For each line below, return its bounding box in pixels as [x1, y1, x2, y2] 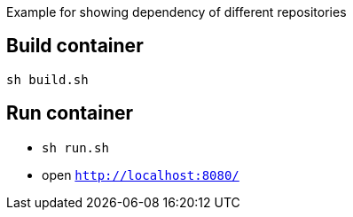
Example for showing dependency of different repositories [6, 4, 347, 19]
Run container [6, 102, 134, 125]
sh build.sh [6, 72, 89, 87]
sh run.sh [42, 140, 109, 155]
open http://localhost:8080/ [42, 167, 239, 182]
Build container [6, 35, 144, 58]
